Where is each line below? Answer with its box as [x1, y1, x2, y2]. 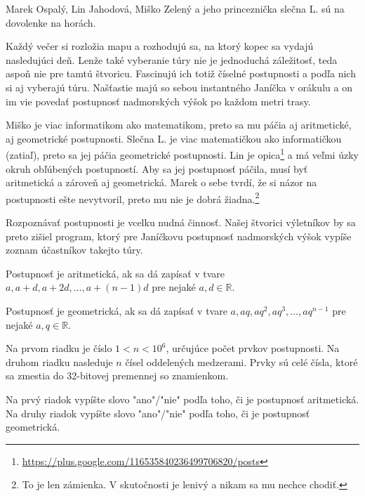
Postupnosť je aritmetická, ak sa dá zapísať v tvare [6, 266, 225, 280]
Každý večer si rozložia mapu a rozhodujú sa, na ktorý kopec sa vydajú [6, 39, 314, 53]
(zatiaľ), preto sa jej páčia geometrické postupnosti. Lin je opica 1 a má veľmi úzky [6, 145, 359, 162]
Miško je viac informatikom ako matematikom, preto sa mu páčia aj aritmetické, [6, 117, 352, 132]
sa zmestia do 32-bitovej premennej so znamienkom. [6, 368, 229, 383]
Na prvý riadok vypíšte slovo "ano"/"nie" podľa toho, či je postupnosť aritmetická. [6, 391, 359, 406]
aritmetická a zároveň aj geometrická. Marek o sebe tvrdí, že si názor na [6, 175, 317, 190]
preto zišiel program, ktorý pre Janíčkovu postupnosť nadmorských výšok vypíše [6, 228, 352, 243]
